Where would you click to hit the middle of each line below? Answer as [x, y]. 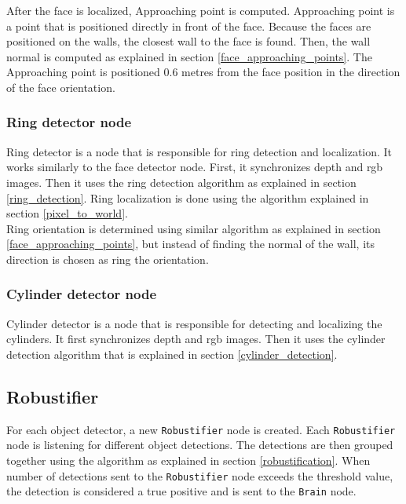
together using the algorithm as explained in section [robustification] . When [188, 460]
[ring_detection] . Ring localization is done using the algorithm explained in [188, 197]
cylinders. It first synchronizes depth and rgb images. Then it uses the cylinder [196, 339]
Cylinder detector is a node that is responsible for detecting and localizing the [194, 323]
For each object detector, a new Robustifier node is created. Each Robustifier [201, 429]
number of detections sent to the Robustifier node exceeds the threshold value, [200, 475]
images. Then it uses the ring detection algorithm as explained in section [181, 182]
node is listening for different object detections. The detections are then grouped [200, 445]
